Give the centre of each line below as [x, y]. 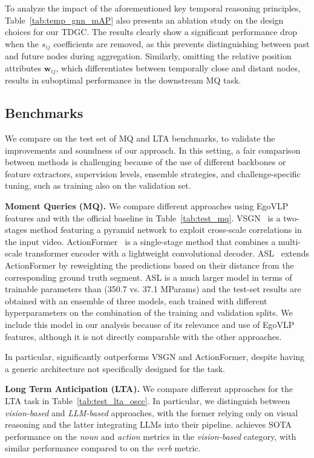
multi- [290, 241]
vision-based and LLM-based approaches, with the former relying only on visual [152, 412]
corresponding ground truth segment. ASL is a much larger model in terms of [149, 277]
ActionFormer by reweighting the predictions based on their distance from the [149, 265]
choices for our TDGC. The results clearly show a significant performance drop [151, 32]
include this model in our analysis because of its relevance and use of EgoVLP [150, 324]
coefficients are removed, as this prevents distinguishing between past [182, 43]
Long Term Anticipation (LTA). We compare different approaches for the [149, 389]
